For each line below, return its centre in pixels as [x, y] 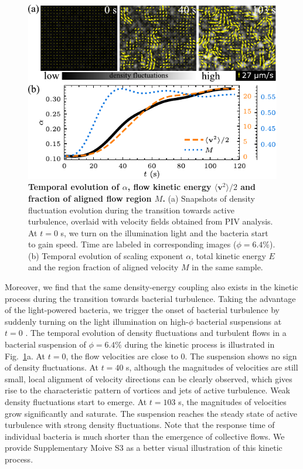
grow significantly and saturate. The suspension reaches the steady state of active [151, 413]
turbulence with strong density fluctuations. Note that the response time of [140, 425]
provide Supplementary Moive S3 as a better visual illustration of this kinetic [144, 448]
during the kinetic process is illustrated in [200, 344]
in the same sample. [227, 267]
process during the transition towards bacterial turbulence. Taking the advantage [150, 298]
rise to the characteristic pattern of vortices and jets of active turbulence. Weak [148, 390]
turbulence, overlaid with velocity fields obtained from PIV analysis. [151, 221]
